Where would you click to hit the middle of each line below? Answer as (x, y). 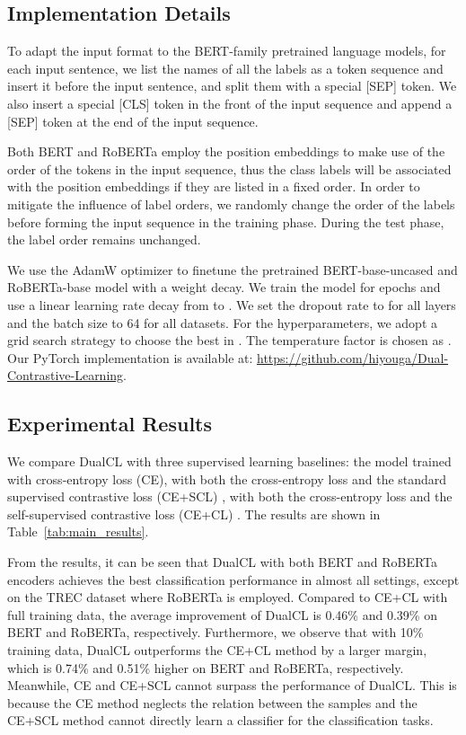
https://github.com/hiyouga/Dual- (353, 357)
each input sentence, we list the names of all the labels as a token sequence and (225, 68)
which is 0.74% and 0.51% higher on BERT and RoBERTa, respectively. (206, 667)
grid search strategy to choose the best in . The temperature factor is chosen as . (229, 340)
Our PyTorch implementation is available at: (130, 357)
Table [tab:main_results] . (78, 531)
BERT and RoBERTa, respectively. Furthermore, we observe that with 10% (215, 632)
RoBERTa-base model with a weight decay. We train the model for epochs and (224, 287)
